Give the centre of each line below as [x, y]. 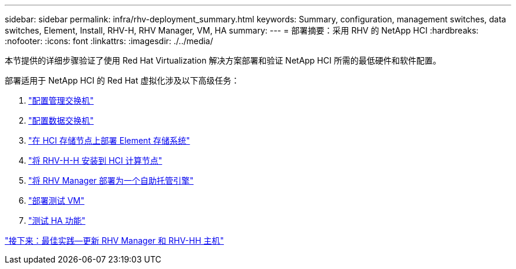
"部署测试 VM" [57, 200]
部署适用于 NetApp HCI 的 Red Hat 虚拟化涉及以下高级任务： [122, 80]
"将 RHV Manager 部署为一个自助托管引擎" [111, 180]
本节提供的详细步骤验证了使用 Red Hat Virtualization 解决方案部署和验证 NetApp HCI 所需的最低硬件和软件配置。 [223, 60]
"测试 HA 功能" [57, 220]
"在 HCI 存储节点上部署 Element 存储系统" [109, 140]
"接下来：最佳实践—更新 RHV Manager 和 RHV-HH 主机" [115, 240]
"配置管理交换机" [61, 100]
